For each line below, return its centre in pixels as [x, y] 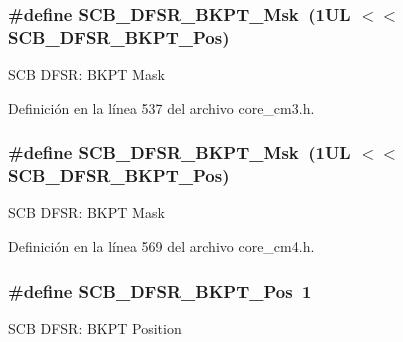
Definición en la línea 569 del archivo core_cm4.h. [161, 246]
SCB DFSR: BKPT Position [95, 327]
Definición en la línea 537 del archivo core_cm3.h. [161, 107]
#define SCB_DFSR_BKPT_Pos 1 [160, 290]
